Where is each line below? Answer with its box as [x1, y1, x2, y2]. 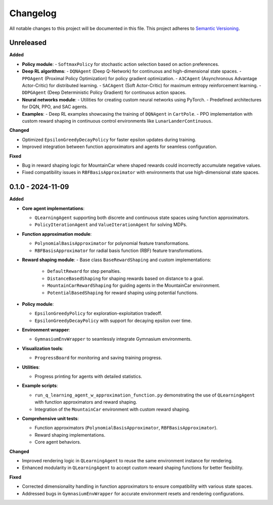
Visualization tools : [22, 345, 64, 351]
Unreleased [9, 39, 47, 47]
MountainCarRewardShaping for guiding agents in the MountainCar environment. [47, 282, 220, 288]
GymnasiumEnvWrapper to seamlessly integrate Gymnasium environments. [34, 336, 192, 342]
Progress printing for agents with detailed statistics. [34, 373, 143, 380]
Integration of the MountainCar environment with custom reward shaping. [34, 406, 191, 412]
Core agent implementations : [22, 205, 85, 211]
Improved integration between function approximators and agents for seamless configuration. [22, 143, 217, 150]
